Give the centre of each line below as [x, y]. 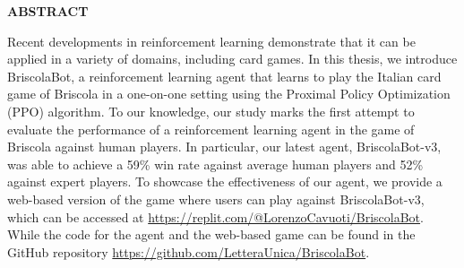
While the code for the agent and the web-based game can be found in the [211, 234]
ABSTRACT [48, 11]
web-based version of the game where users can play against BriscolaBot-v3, [216, 199]
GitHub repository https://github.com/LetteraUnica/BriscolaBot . [189, 251]
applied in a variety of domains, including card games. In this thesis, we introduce [232, 59]
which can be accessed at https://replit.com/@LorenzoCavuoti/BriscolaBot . [215, 216]
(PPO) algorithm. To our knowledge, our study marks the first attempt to [211, 111]
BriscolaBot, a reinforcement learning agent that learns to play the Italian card [224, 76]
